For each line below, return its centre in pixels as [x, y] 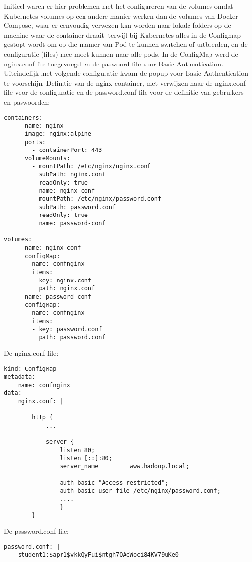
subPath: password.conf [77, 207]
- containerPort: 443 [67, 150]
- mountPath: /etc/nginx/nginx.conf [91, 166]
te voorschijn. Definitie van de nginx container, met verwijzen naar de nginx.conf [125, 82]
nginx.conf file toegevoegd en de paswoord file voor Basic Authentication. [114, 63]
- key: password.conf [67, 329]
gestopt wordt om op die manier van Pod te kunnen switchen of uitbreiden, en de [126, 44]
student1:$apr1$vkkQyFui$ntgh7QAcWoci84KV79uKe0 [98, 555]
